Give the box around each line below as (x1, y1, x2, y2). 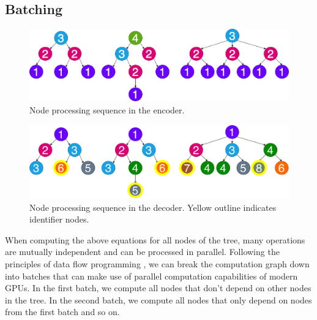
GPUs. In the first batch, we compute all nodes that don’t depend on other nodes (5, 281, 311, 294)
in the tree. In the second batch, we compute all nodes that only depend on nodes (5, 293, 312, 306)
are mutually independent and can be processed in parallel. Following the (5, 245, 280, 258)
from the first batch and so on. (5, 305, 120, 318)
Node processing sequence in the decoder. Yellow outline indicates (29, 200, 277, 213)
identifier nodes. (29, 213, 89, 226)
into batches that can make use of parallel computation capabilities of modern (5, 269, 298, 282)
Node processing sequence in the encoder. (29, 103, 185, 116)
